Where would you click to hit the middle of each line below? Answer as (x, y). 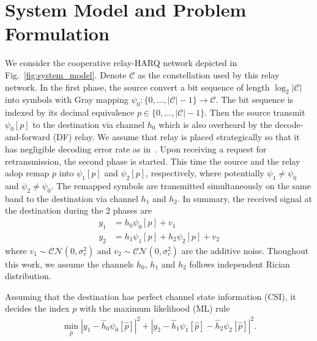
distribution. (28, 276)
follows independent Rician (240, 264)
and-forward (28, 137)
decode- (289, 124)
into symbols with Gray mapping (67, 99)
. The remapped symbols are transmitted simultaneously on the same (181, 186)
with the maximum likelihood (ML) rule (155, 308)
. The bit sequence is (255, 99)
